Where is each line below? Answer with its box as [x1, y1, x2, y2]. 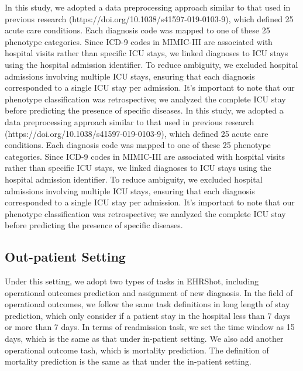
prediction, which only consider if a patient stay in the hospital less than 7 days [5, 309, 291, 321]
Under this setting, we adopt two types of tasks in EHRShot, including [5, 275, 259, 287]
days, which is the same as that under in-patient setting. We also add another [5, 332, 284, 345]
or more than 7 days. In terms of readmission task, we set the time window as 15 [5, 321, 295, 333]
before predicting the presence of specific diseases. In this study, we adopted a [5, 104, 284, 116]
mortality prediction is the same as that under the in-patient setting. [5, 355, 252, 367]
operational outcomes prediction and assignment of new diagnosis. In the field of [5, 286, 293, 298]
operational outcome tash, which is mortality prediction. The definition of [5, 343, 269, 356]
